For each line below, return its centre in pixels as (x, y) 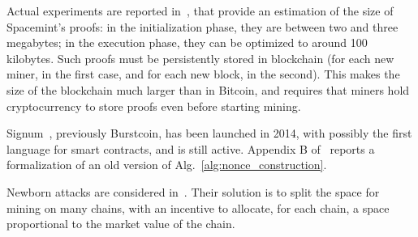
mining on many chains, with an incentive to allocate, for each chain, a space (198, 207)
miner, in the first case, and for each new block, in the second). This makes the (203, 74)
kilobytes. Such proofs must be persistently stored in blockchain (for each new (200, 58)
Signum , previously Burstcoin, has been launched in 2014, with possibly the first (209, 133)
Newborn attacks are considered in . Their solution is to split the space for (193, 191)
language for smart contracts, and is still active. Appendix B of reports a (191, 148)
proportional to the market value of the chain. (121, 224)
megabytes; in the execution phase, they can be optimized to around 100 (187, 42)
